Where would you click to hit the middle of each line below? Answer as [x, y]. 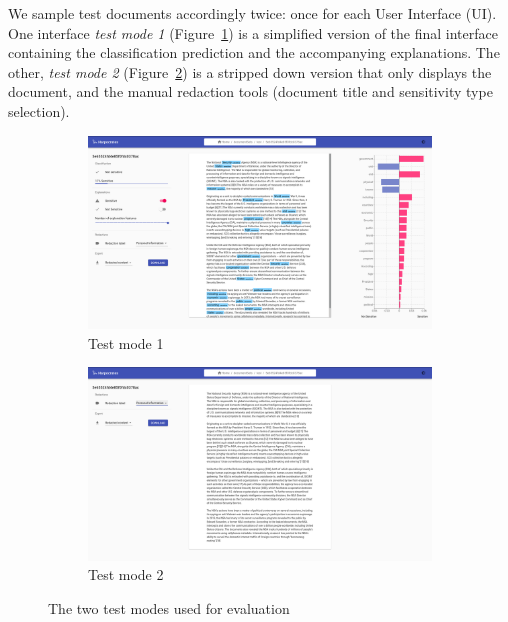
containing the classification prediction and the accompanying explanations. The [254, 52]
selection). [39, 110]
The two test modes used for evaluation [169, 607]
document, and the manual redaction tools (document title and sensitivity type [250, 91]
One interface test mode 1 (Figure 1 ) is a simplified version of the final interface [253, 32]
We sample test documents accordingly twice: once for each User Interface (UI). [252, 13]
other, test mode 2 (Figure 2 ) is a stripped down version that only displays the [250, 71]
